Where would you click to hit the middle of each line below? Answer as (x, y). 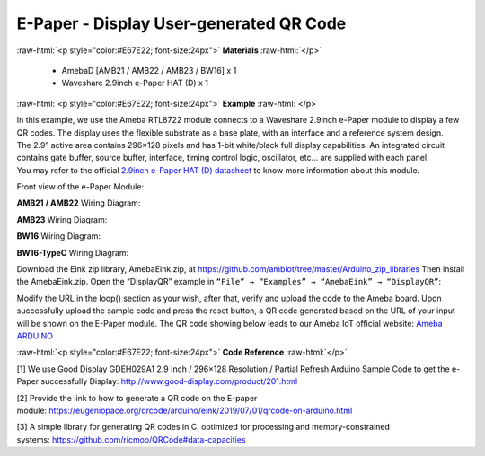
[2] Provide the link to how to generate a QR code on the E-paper (137, 398)
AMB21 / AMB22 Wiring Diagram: (79, 203)
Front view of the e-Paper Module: (80, 187)
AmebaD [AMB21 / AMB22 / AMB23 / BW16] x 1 (149, 70)
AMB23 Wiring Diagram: (62, 219)
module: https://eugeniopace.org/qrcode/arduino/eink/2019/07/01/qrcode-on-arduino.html (185, 410)
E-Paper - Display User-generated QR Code (181, 23)
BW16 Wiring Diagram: (59, 236)
